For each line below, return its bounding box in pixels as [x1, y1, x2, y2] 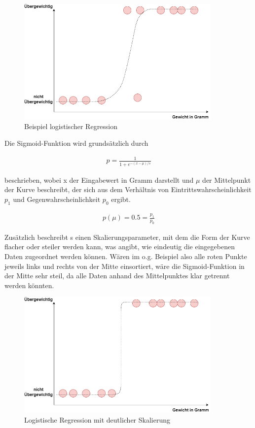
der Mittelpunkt [202, 174, 251, 185]
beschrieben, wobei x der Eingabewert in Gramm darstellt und [4, 174, 194, 185]
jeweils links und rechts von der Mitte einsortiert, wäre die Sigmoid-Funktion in [4, 261, 245, 271]
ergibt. [111, 194, 131, 204]
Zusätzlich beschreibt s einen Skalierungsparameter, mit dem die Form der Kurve [4, 231, 250, 242]
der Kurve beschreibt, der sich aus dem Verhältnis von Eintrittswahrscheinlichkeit [4, 184, 252, 195]
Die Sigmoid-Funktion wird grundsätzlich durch [4, 138, 148, 148]
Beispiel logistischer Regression [24, 121, 118, 132]
